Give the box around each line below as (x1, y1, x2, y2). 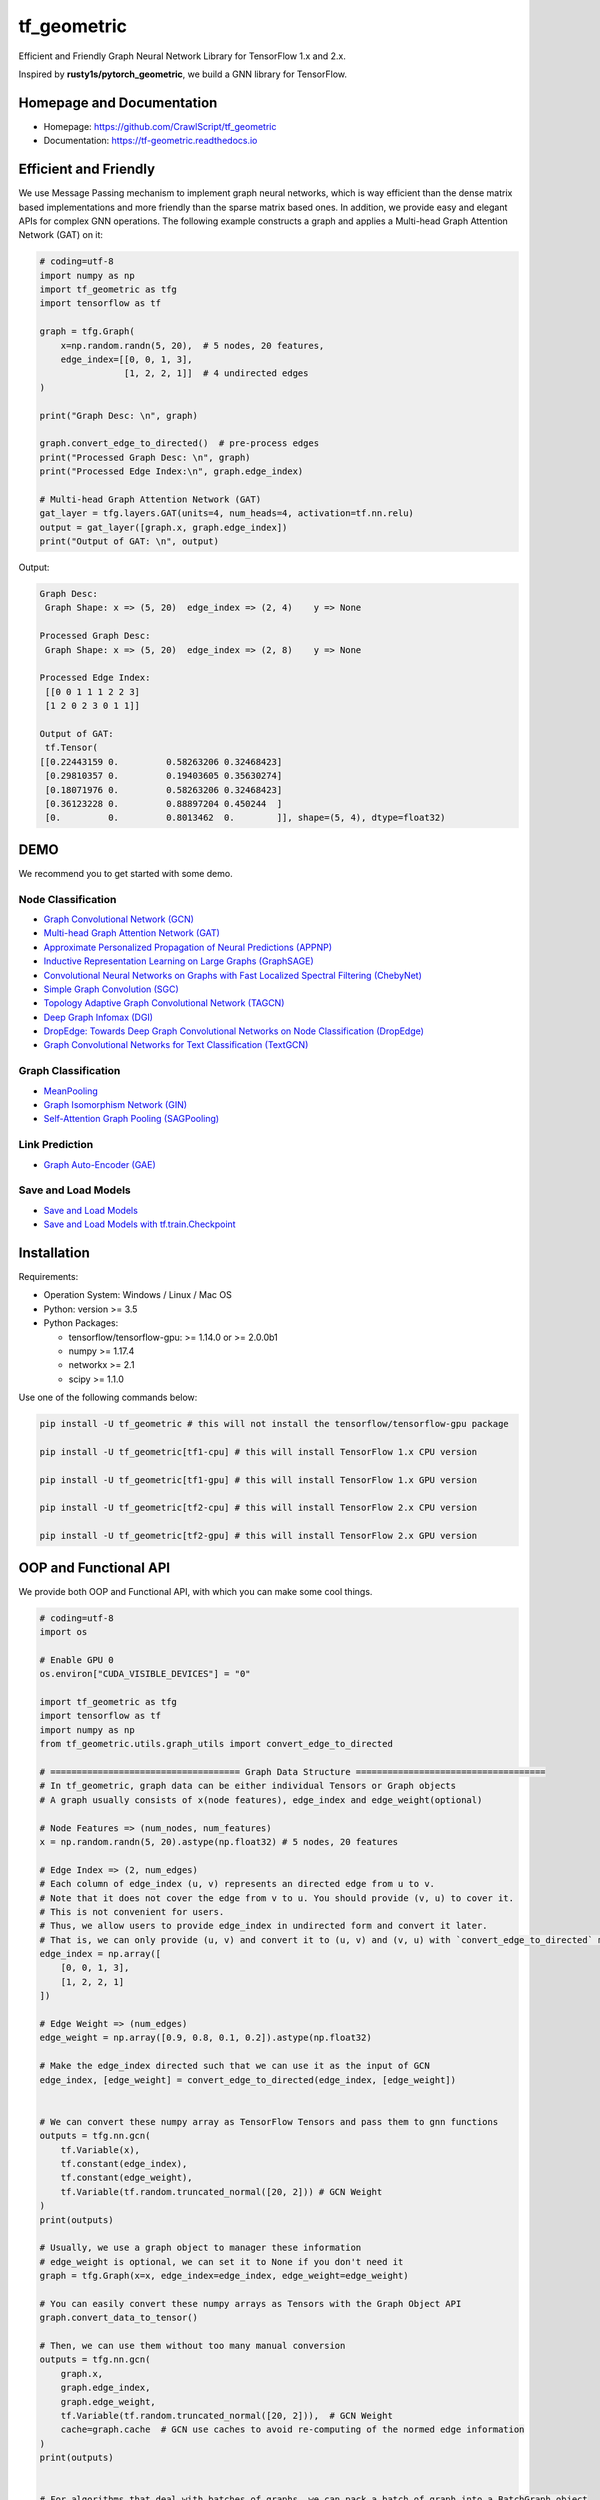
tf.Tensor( (45, 742, 99, 754)
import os (39, 1626, 88, 1638)
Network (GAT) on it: (18, 229, 104, 241)
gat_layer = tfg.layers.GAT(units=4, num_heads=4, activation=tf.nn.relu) (39, 508, 415, 519)
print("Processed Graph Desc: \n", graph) (39, 451, 251, 463)
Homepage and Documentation (18, 94, 218, 111)
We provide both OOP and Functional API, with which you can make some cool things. (18, 1585, 373, 1597)
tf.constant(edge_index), (60, 2158, 188, 2169)
